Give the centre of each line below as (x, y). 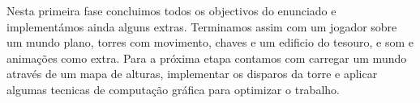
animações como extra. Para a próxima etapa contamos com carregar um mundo (207, 58)
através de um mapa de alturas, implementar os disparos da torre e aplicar (192, 74)
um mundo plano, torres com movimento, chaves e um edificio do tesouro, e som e (210, 42)
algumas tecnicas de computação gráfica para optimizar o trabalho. (173, 89)
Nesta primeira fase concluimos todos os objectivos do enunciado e (171, 10)
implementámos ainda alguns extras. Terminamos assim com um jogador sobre (202, 26)
